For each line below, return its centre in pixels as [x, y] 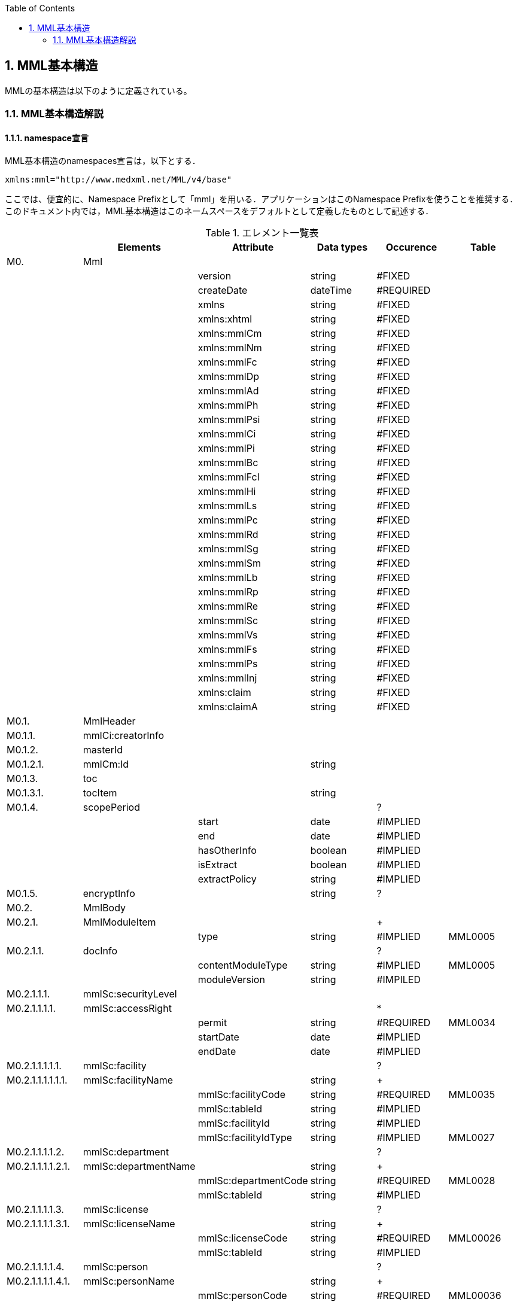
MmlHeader [109, 721]
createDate [223, 290]
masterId [103, 750]
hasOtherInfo [227, 851]
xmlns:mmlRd [228, 535]
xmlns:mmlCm [230, 334]
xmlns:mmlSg [228, 549]
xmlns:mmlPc [228, 520]
